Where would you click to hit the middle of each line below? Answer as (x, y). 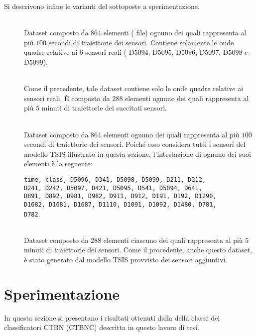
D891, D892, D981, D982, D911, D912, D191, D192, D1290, (120, 196)
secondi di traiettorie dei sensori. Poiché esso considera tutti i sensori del (135, 144)
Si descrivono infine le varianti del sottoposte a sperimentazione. (102, 6)
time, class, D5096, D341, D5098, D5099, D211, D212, (115, 179)
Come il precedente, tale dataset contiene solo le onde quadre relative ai (134, 88)
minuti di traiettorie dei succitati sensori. (104, 108)
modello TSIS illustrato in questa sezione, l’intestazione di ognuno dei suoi (137, 154)
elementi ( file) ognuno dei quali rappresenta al (175, 33)
